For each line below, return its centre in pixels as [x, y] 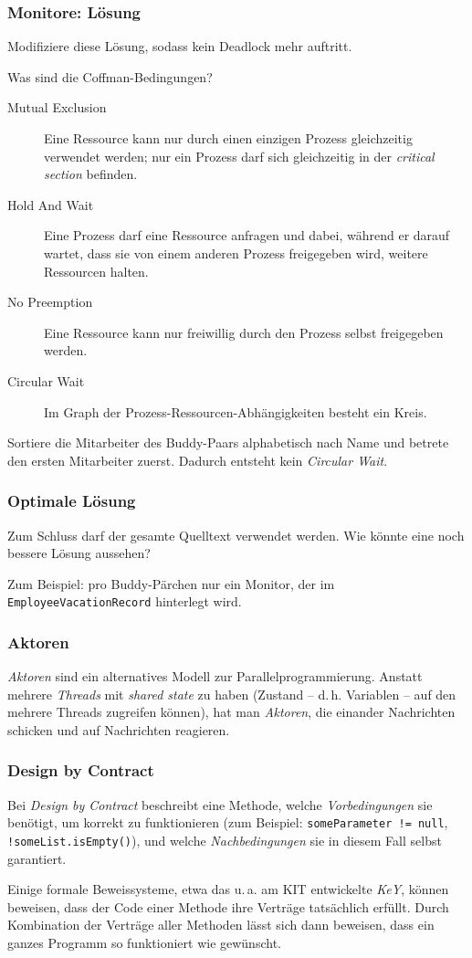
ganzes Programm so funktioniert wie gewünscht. [144, 943]
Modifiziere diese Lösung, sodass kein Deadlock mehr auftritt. [180, 46]
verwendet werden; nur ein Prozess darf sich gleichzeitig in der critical [239, 156]
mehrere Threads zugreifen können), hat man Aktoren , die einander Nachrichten [231, 712]
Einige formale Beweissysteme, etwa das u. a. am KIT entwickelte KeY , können [228, 889]
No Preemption [50, 302]
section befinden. [91, 174]
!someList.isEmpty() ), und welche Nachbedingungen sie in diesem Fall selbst [225, 841]
